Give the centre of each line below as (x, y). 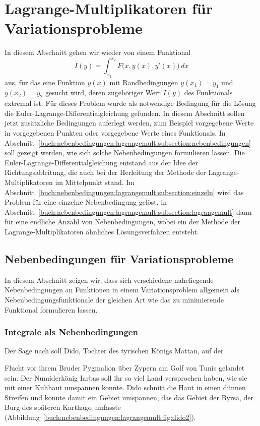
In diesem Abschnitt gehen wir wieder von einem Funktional (98, 52)
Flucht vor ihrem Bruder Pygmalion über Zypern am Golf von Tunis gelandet (125, 367)
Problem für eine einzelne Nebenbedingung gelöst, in (86, 202)
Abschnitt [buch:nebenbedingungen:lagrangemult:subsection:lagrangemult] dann (128, 211)
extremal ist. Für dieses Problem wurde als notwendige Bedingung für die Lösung (130, 103)
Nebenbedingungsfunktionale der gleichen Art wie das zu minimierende (114, 299)
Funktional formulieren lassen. (51, 309)
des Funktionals (208, 93)
